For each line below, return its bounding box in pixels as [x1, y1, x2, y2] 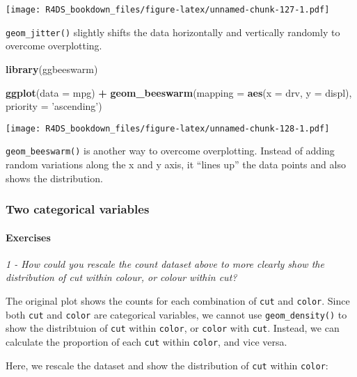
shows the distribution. [6, 170, 103, 185]
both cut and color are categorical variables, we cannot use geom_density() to [6, 307, 347, 321]
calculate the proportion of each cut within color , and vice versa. [6, 334, 287, 348]
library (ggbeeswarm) [6, 61, 98, 76]
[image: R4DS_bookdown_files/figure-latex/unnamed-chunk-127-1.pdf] [6, 5, 330, 15]
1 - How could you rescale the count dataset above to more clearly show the [6, 256, 324, 271]
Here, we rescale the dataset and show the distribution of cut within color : [6, 358, 328, 372]
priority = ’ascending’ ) [6, 99, 102, 113]
